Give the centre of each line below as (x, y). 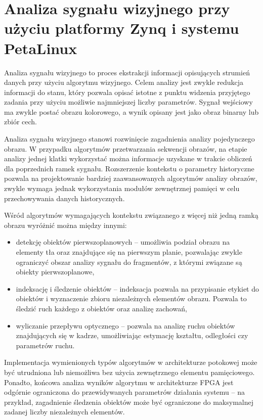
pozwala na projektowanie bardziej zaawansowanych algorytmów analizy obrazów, (131, 178)
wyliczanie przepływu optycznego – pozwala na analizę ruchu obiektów (125, 325)
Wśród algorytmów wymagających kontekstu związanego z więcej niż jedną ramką (131, 215)
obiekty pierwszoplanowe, (55, 272)
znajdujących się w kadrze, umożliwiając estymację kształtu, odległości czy (132, 335)
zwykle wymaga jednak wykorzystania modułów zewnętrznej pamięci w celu (122, 188)
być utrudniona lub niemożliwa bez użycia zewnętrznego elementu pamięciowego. (129, 372)
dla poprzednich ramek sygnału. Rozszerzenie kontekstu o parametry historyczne (129, 168)
